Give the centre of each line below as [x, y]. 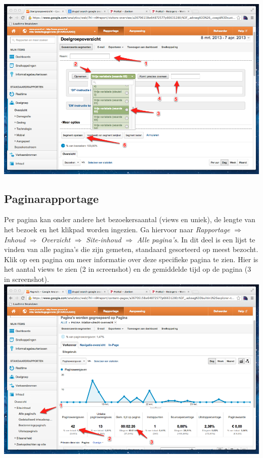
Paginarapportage [52, 198]
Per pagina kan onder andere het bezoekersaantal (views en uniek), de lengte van [130, 219]
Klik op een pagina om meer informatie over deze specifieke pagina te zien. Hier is [131, 259]
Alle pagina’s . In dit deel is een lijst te [196, 239]
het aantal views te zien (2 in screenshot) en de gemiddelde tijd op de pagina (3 [128, 269]
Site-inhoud [104, 239]
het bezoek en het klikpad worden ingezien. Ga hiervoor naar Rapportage [117, 230]
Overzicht [56, 239]
